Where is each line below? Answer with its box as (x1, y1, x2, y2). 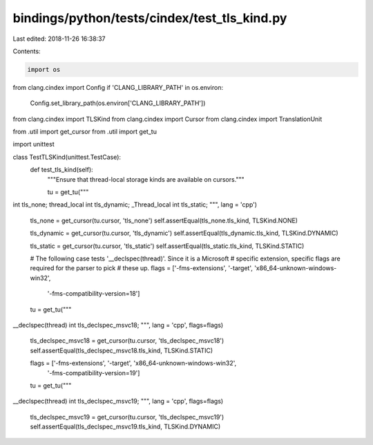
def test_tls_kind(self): (30, 166, 93, 174)
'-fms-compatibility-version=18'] (47, 290, 140, 298)
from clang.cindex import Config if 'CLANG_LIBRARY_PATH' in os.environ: (12, 83, 224, 91)
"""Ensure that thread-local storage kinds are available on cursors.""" (47, 175, 245, 183)
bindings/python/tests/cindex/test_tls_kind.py (12, 10, 287, 26)
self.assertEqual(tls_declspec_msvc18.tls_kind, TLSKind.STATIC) (30, 346, 213, 354)
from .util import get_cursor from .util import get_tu (12, 128, 157, 136)
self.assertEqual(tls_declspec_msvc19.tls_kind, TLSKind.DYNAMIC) (30, 422, 221, 431)
